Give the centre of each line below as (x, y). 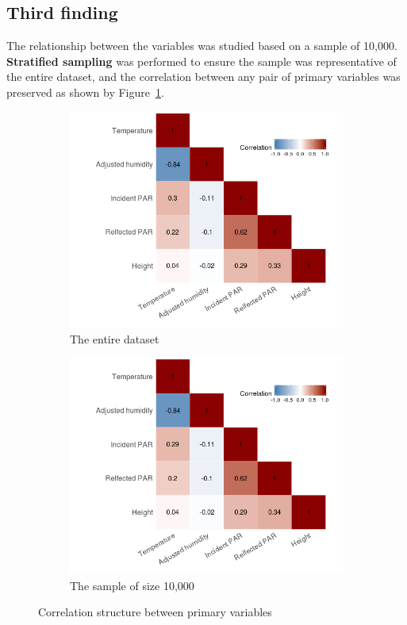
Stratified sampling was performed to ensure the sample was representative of (202, 61)
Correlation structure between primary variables (155, 612)
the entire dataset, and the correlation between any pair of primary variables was (203, 77)
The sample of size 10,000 (132, 585)
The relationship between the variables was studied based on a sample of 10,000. (202, 46)
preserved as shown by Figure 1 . (85, 92)
